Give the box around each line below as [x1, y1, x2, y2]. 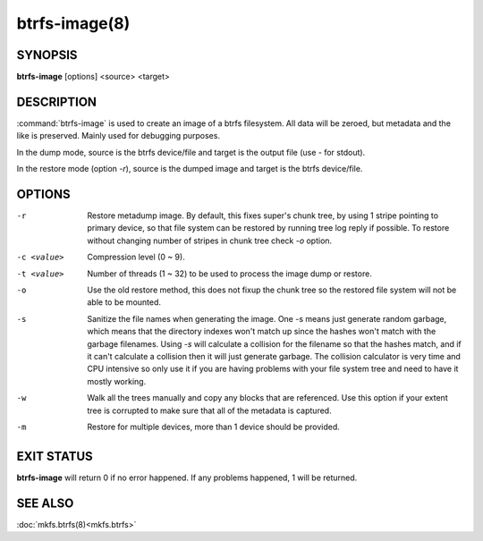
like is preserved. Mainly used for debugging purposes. [16, 131, 221, 141]
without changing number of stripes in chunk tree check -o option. [87, 235, 333, 246]
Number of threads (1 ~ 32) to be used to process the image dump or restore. [87, 268, 373, 279]
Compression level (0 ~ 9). [87, 251, 185, 263]
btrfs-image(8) [16, 13, 131, 33]
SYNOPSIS [16, 47, 78, 63]
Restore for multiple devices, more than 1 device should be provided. [87, 421, 340, 432]
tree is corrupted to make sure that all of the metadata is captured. [87, 405, 332, 416]
